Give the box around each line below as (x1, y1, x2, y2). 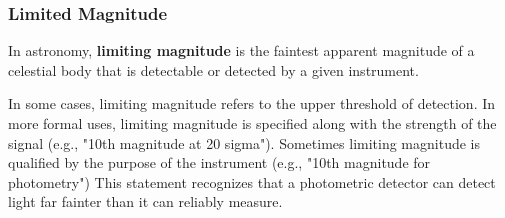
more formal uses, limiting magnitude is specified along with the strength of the (8, 113, 497, 133)
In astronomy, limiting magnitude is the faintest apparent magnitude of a (8, 40, 475, 61)
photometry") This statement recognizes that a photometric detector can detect (8, 171, 496, 192)
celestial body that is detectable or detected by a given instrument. (8, 59, 419, 80)
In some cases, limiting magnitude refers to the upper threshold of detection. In (8, 93, 496, 114)
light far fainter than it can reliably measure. (8, 191, 283, 212)
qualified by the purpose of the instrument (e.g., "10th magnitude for (8, 152, 431, 173)
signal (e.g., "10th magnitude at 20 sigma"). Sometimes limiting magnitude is (8, 132, 480, 153)
